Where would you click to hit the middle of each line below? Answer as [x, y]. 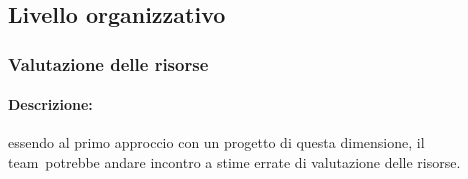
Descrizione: [50, 104]
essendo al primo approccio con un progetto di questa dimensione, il [216, 142]
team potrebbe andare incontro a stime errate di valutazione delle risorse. [234, 162]
